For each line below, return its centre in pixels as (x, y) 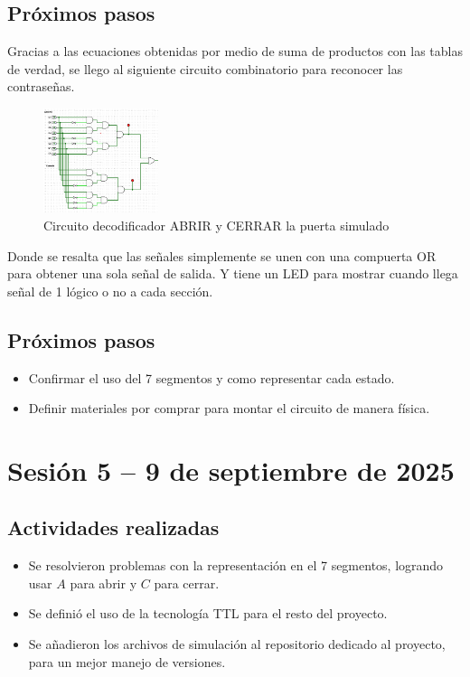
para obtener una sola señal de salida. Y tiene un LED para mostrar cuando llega (233, 273)
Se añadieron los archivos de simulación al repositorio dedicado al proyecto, (237, 644)
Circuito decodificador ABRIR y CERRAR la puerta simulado (216, 225)
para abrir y (103, 583)
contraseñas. (41, 86)
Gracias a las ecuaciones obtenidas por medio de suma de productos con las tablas (235, 51)
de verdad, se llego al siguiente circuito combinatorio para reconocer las (205, 68)
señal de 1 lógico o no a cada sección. (110, 291)
